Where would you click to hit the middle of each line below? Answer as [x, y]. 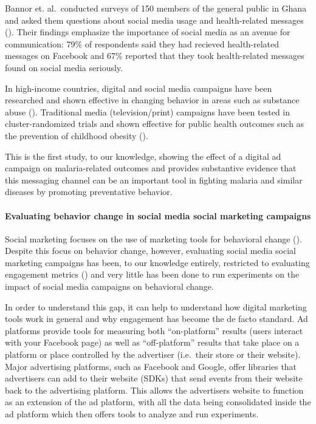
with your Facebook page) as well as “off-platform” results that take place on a [152, 342]
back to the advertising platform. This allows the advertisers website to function [154, 390]
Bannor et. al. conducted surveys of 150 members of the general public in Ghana [156, 8]
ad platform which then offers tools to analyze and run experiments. [132, 414]
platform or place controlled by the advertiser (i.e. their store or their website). [153, 354]
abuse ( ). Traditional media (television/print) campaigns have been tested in [148, 111]
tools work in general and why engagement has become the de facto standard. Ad [156, 319]
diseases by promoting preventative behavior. [89, 192]
